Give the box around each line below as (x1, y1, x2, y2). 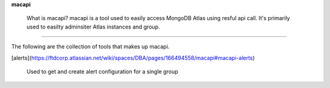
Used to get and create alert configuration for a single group (26, 67, 178, 75)
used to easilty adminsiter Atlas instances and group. (26, 23, 160, 30)
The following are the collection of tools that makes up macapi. (11, 43, 170, 50)
